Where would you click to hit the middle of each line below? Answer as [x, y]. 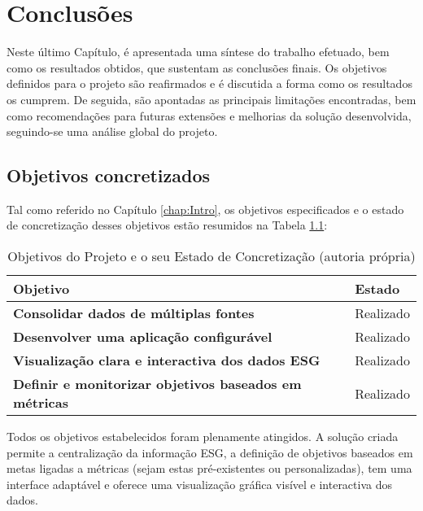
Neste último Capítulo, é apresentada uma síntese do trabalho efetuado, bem [198, 52]
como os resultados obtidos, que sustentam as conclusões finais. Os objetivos [197, 67]
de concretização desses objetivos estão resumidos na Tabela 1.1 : [167, 225]
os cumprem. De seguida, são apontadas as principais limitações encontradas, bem [211, 99]
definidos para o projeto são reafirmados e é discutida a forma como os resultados [209, 83]
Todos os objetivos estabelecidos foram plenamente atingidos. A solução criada [203, 437]
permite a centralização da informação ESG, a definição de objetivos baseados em [210, 452]
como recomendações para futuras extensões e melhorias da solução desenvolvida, [209, 115]
